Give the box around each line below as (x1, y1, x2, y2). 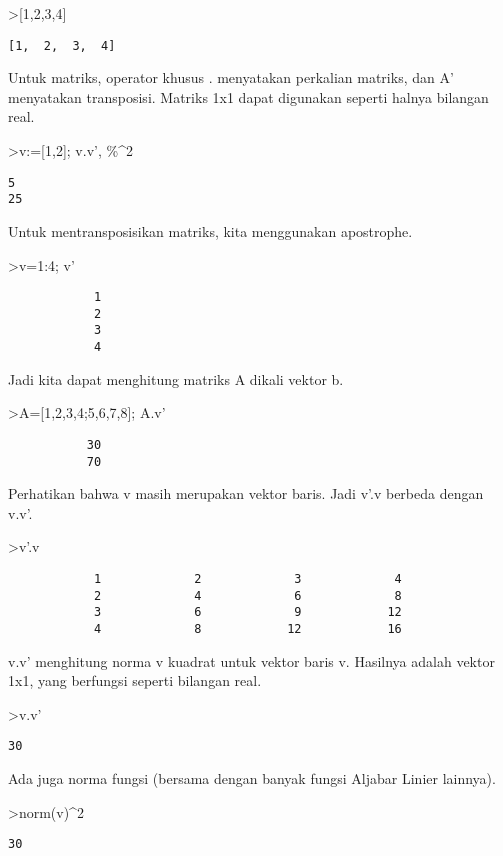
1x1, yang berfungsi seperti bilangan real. (8, 670, 262, 691)
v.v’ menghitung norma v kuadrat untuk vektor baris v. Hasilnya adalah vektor (8, 650, 495, 671)
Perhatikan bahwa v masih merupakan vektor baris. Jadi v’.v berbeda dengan (8, 483, 484, 504)
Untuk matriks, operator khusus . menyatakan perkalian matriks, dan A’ (8, 67, 454, 88)
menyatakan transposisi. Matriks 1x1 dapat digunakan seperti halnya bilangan (8, 86, 489, 107)
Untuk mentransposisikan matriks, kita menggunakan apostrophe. (8, 220, 413, 241)
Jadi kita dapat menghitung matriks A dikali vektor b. (8, 368, 344, 389)
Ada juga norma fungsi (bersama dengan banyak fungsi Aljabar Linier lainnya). (8, 768, 496, 789)
